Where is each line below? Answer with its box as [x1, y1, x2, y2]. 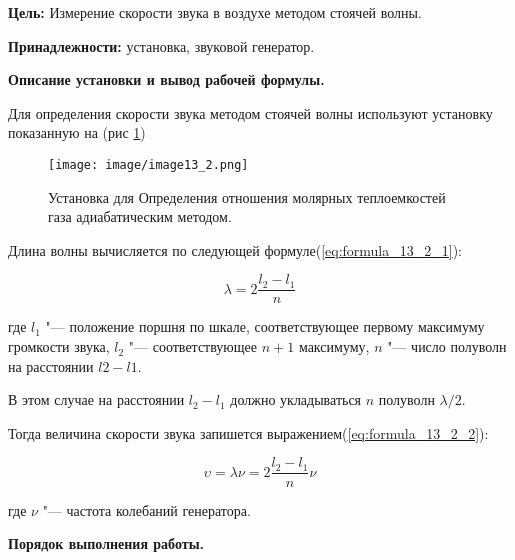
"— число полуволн [387, 336, 507, 357]
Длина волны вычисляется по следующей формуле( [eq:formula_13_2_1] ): [8, 239, 463, 260]
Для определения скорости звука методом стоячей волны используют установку [8, 102, 493, 123]
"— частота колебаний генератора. [42, 499, 251, 520]
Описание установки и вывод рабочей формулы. [8, 69, 325, 90]
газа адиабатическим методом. [48, 206, 232, 227]
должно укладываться [230, 389, 362, 410]
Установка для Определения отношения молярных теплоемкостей [48, 186, 446, 207]
